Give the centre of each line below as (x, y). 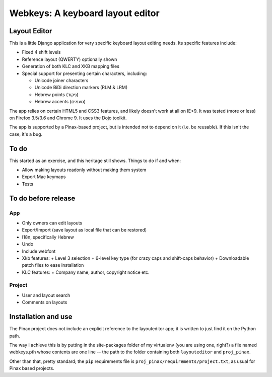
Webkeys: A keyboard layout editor (84, 13)
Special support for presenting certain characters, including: (84, 73)
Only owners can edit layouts (52, 223)
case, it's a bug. (26, 134)
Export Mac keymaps (44, 177)
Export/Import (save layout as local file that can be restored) (84, 230)
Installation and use (41, 317)
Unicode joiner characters (61, 81)
